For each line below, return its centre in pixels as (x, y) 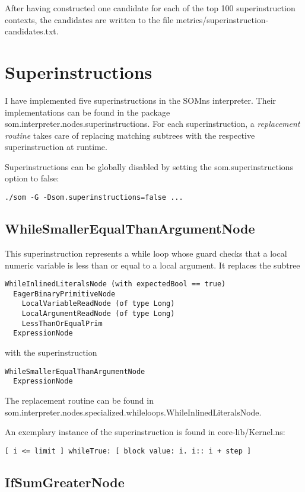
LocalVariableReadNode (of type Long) (98, 304)
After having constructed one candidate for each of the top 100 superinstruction (150, 8)
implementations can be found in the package (88, 112)
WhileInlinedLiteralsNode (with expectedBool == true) (115, 284)
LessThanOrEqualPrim (62, 323)
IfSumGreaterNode (65, 482)
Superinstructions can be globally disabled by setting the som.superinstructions (149, 166)
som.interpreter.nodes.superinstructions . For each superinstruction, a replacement (152, 124)
